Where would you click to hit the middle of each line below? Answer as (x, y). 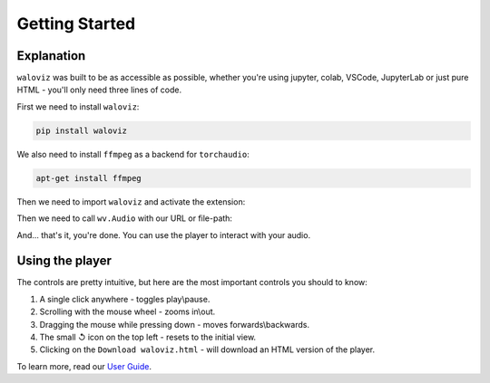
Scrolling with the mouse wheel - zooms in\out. (127, 311)
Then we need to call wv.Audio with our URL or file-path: (125, 218)
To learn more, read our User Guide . (84, 366)
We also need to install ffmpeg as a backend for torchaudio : (133, 154)
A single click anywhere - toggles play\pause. (125, 299)
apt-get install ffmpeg (89, 178)
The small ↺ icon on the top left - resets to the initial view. (148, 337)
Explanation (51, 56)
